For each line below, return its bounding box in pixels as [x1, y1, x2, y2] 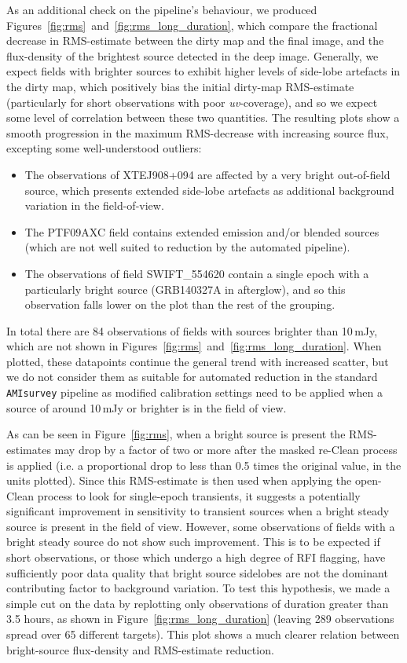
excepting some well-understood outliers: [6, 140, 202, 156]
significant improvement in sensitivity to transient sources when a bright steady [6, 503, 390, 519]
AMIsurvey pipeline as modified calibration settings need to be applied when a [6, 384, 383, 401]
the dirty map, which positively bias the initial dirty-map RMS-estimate [6, 78, 354, 94]
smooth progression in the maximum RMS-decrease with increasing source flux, [6, 124, 389, 141]
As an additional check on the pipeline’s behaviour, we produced [6, 2, 317, 17]
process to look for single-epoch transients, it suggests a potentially [37, 487, 361, 504]
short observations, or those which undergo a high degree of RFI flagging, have [6, 549, 386, 566]
